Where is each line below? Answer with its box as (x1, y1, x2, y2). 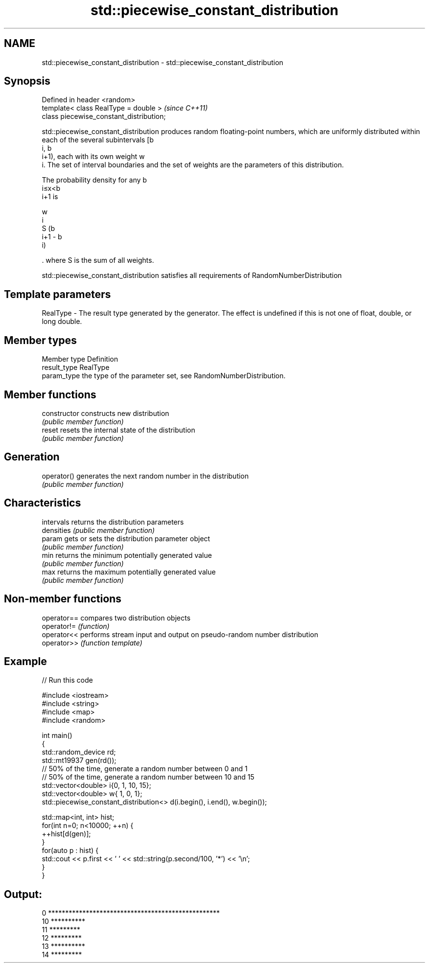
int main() (42, 731, 72, 740)
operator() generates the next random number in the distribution (42, 471, 249, 480)
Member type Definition (42, 355, 118, 364)
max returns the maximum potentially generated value (42, 567, 216, 576)
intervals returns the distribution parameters (42, 517, 184, 526)
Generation (4, 451, 60, 463)
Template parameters (4, 288, 111, 300)
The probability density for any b (42, 176, 147, 184)
